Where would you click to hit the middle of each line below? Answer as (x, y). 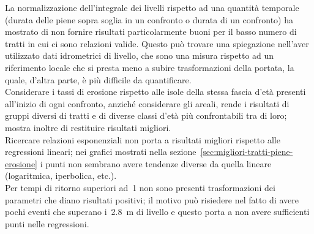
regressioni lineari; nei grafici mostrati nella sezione (101, 152)
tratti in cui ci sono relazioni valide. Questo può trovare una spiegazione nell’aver (157, 43)
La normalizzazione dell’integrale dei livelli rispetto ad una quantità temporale (152, 7)
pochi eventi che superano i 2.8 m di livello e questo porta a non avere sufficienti (157, 212)
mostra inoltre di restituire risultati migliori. (88, 127)
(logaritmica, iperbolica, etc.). (61, 175)
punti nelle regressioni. (47, 223)
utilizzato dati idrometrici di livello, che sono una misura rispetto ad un (140, 55)
